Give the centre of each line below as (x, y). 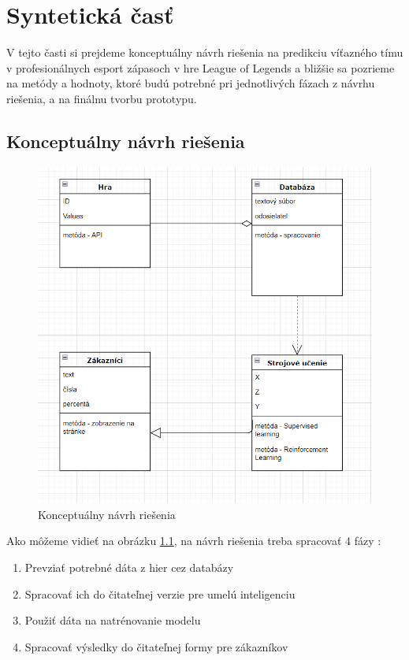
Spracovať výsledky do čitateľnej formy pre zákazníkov (156, 646)
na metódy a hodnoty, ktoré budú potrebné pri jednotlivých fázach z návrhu (191, 83)
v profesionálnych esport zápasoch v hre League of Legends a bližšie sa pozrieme (201, 67)
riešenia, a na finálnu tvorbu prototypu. (102, 98)
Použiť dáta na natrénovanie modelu (113, 620)
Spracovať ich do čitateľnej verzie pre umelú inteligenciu (160, 593)
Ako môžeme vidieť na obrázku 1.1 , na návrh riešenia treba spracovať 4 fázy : (194, 541)
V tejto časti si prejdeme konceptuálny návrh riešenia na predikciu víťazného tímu (205, 52)
